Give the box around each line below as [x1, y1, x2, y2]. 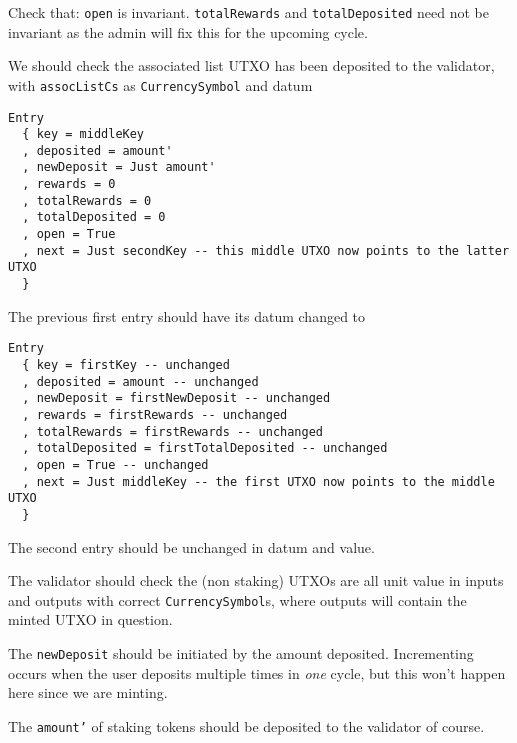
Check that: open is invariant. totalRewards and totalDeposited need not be [8, 2, 489, 22]
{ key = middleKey [22, 127, 145, 142]
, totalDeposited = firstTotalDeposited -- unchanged [22, 441, 388, 456]
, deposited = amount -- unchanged [22, 374, 259, 389]
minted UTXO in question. [8, 609, 173, 630]
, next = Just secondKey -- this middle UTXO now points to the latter [22, 243, 510, 258]
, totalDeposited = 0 [22, 210, 166, 225]
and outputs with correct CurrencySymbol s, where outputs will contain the [8, 589, 467, 610]
